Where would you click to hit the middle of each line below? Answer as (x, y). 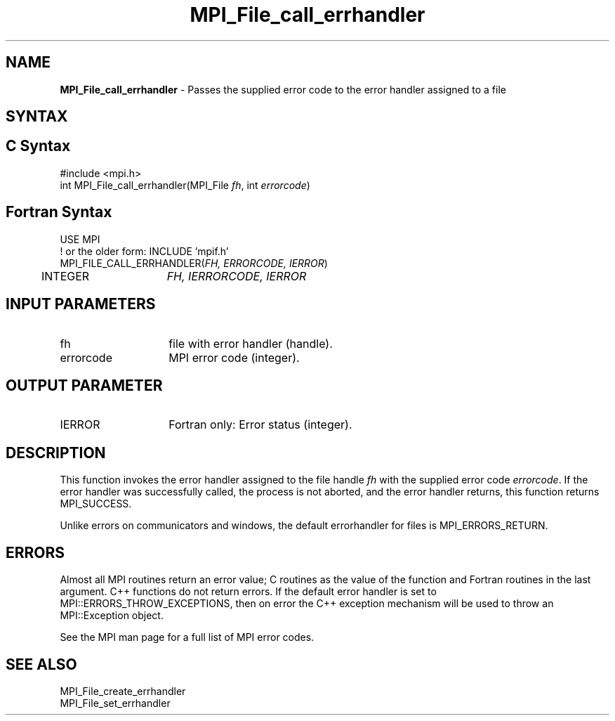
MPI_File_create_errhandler (123, 691)
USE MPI (80, 239)
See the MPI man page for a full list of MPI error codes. (187, 637)
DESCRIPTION (56, 453)
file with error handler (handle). (251, 343)
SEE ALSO (41, 664)
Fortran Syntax (59, 212)
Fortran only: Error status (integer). (260, 425)
